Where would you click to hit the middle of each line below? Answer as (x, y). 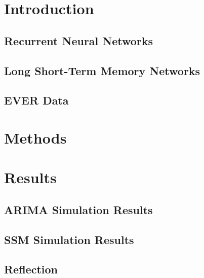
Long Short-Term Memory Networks (102, 70)
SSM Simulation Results (69, 239)
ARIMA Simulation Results (78, 209)
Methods (35, 137)
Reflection (31, 269)
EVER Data (36, 100)
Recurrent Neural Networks (79, 40)
